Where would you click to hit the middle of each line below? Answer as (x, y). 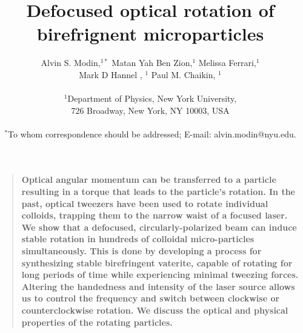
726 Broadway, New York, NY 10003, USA (150, 110)
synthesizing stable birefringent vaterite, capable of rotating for (157, 262)
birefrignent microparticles (150, 34)
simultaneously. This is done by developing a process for (142, 251)
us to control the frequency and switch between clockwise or (151, 298)
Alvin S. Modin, (71, 63)
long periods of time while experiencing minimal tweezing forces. (160, 275)
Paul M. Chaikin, (183, 74)
